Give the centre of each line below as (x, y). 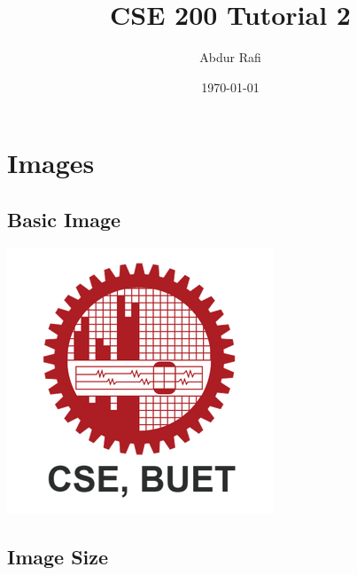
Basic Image (64, 219)
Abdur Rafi (230, 57)
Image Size (58, 556)
